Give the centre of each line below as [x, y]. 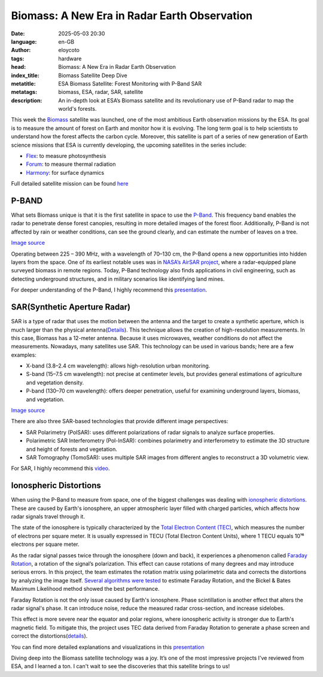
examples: [24, 355]
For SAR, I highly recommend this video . [60, 468]
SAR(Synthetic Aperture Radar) [71, 307]
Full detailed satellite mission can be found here [70, 184]
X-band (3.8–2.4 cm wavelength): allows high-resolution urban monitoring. [118, 366]
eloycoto [69, 50]
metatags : [24, 92]
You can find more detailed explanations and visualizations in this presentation [108, 647]
